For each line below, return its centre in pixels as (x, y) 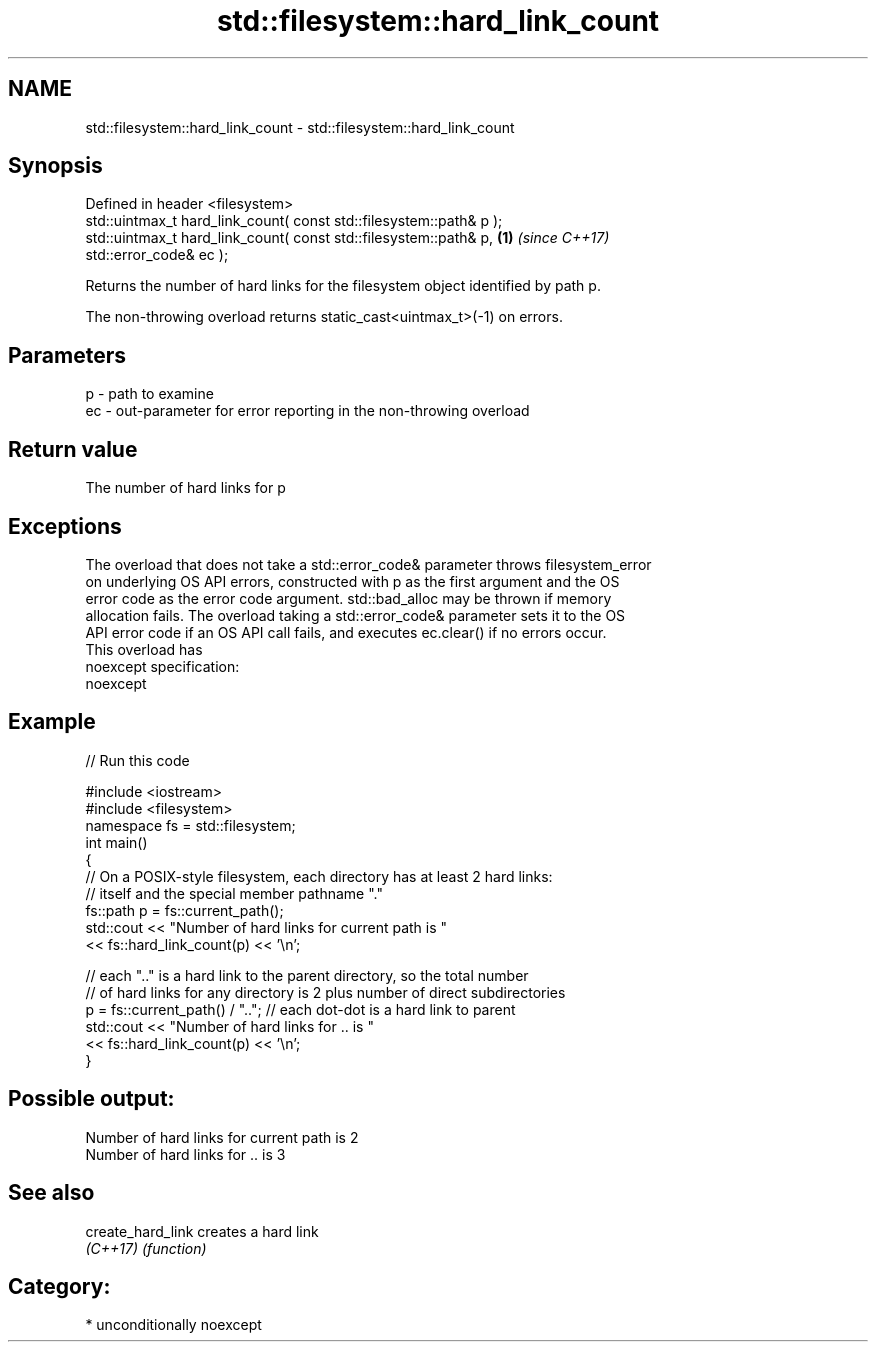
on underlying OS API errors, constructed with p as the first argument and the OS (352, 581)
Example (52, 722)
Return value (73, 449)
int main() (116, 842)
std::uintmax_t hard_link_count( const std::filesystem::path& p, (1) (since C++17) (347, 238)
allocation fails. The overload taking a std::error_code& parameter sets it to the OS (355, 615)
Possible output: (91, 1099)
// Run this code (137, 760)
